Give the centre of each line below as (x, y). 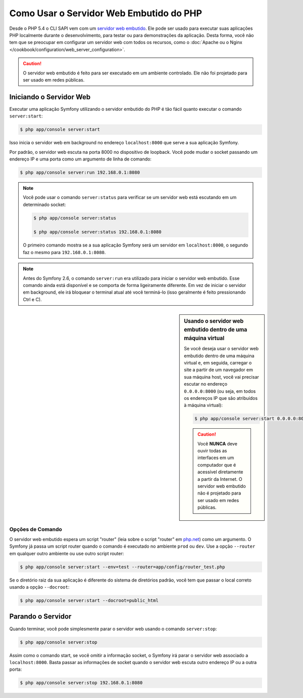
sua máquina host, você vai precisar (222, 377)
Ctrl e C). (33, 299)
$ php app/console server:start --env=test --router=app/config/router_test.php (122, 567)
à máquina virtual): (204, 405)
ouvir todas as (212, 451)
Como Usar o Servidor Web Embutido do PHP (106, 13)
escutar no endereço (206, 384)
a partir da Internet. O (220, 479)
